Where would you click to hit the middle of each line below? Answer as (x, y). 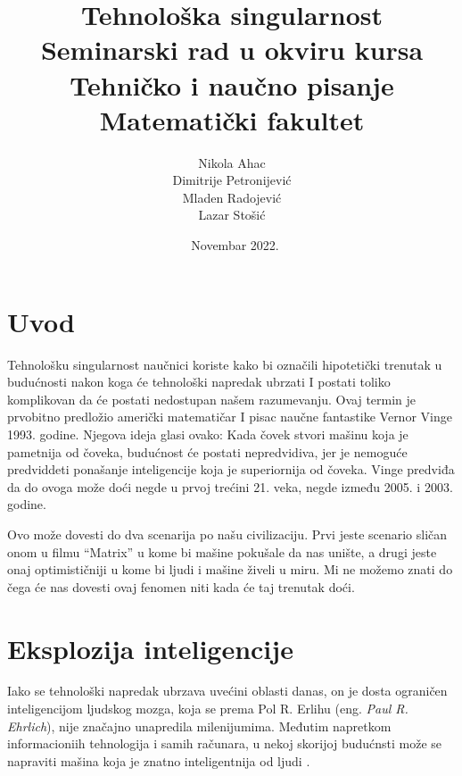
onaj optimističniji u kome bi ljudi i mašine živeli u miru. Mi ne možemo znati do (230, 569)
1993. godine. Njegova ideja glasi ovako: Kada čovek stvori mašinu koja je (208, 434)
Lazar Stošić (232, 215)
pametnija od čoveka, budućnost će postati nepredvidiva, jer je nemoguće (207, 451)
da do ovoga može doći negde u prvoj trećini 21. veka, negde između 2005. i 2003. (230, 486)
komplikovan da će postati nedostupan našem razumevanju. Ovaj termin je (212, 399)
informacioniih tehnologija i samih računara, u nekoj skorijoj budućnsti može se (225, 743)
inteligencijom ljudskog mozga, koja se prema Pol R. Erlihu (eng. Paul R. (208, 709)
